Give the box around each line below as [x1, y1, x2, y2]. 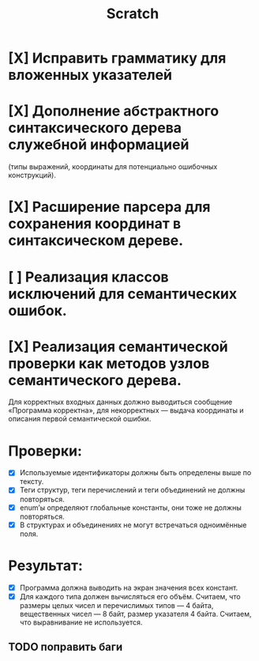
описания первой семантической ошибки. [8, 414, 152, 424]
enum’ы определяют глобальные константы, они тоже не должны [19, 503, 242, 512]
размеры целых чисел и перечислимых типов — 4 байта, [19, 600, 214, 610]
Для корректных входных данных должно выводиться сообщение [8, 397, 233, 407]
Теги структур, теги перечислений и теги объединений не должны [19, 485, 246, 495]
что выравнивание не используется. [19, 618, 143, 627]
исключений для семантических [8, 285, 238, 303]
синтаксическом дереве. [8, 232, 184, 250]
